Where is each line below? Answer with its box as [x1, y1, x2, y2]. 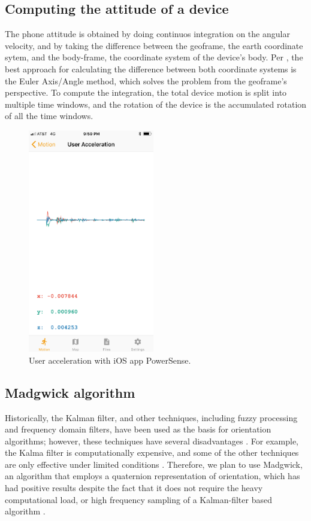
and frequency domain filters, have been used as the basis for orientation [5, 423, 271, 435]
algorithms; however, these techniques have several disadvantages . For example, [5, 434, 298, 447]
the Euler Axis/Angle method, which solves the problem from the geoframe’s [5, 74, 287, 87]
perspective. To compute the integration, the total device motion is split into [5, 86, 287, 99]
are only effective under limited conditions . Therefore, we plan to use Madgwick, [5, 458, 303, 470]
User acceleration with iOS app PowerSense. [29, 354, 191, 366]
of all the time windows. [5, 109, 93, 122]
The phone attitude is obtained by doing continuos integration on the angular [5, 28, 290, 40]
